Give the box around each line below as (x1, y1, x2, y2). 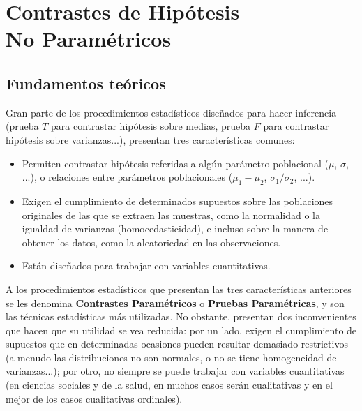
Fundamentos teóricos (6, 72, 166, 94)
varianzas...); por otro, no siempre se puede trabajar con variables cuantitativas (6, 364, 345, 378)
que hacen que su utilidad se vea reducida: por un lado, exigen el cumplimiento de (6, 322, 357, 337)
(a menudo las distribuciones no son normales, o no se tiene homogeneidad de (6, 350, 337, 364)
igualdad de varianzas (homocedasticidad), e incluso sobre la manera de (22, 221, 329, 236)
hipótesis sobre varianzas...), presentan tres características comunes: (6, 132, 295, 147)
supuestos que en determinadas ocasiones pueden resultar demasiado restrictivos (6, 336, 348, 351)
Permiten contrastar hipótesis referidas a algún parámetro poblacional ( (22, 156, 329, 170)
